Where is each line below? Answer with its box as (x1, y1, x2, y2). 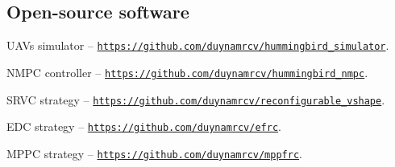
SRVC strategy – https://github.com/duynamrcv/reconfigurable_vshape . (6, 91, 385, 108)
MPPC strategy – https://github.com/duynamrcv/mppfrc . (6, 145, 302, 161)
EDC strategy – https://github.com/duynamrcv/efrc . (6, 118, 281, 135)
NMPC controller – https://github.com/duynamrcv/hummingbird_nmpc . (6, 63, 368, 80)
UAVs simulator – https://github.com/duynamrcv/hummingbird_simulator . (6, 37, 389, 54)
